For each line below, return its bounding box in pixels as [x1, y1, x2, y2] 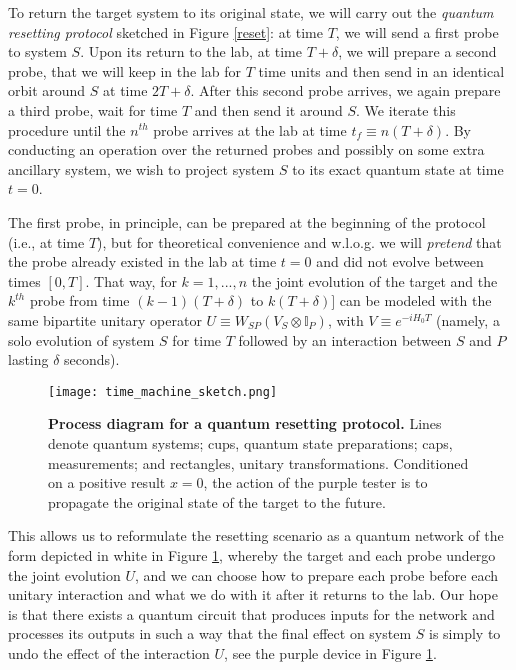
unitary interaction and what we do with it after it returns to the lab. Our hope [8, 584, 498, 605]
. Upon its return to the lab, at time [80, 41, 302, 62]
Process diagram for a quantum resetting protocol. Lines [48, 413, 442, 434]
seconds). [64, 349, 120, 370]
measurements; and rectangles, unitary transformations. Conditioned [48, 452, 469, 473]
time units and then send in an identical [258, 60, 505, 81]
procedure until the [8, 119, 126, 140]
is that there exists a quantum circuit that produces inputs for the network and [8, 603, 495, 624]
